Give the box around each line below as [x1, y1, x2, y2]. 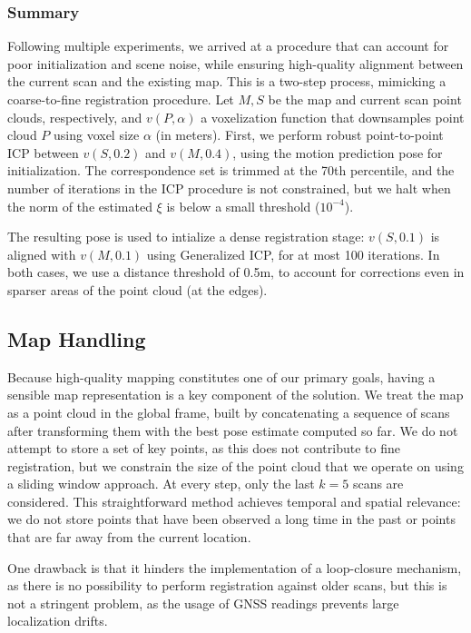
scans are [352, 474, 404, 493]
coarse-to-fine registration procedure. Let [7, 90, 234, 108]
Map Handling [7, 324, 146, 352]
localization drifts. [7, 611, 108, 630]
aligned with [7, 244, 76, 263]
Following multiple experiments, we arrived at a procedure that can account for [7, 36, 449, 55]
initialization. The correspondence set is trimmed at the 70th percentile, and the [7, 161, 455, 180]
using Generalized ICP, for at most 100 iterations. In [146, 244, 440, 263]
